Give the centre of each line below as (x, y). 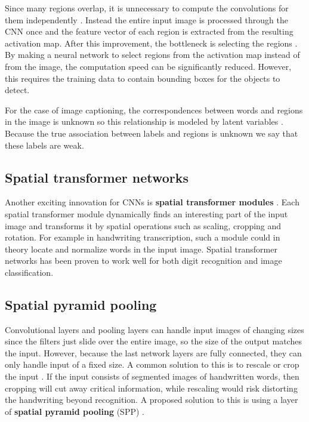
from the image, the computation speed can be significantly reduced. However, (148, 66)
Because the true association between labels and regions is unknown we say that (152, 133)
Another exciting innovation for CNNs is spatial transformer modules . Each (152, 202)
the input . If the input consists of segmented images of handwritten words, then (152, 376)
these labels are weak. (44, 145)
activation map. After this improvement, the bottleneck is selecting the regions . (151, 43)
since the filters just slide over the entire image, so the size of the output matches (153, 341)
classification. (29, 272)
